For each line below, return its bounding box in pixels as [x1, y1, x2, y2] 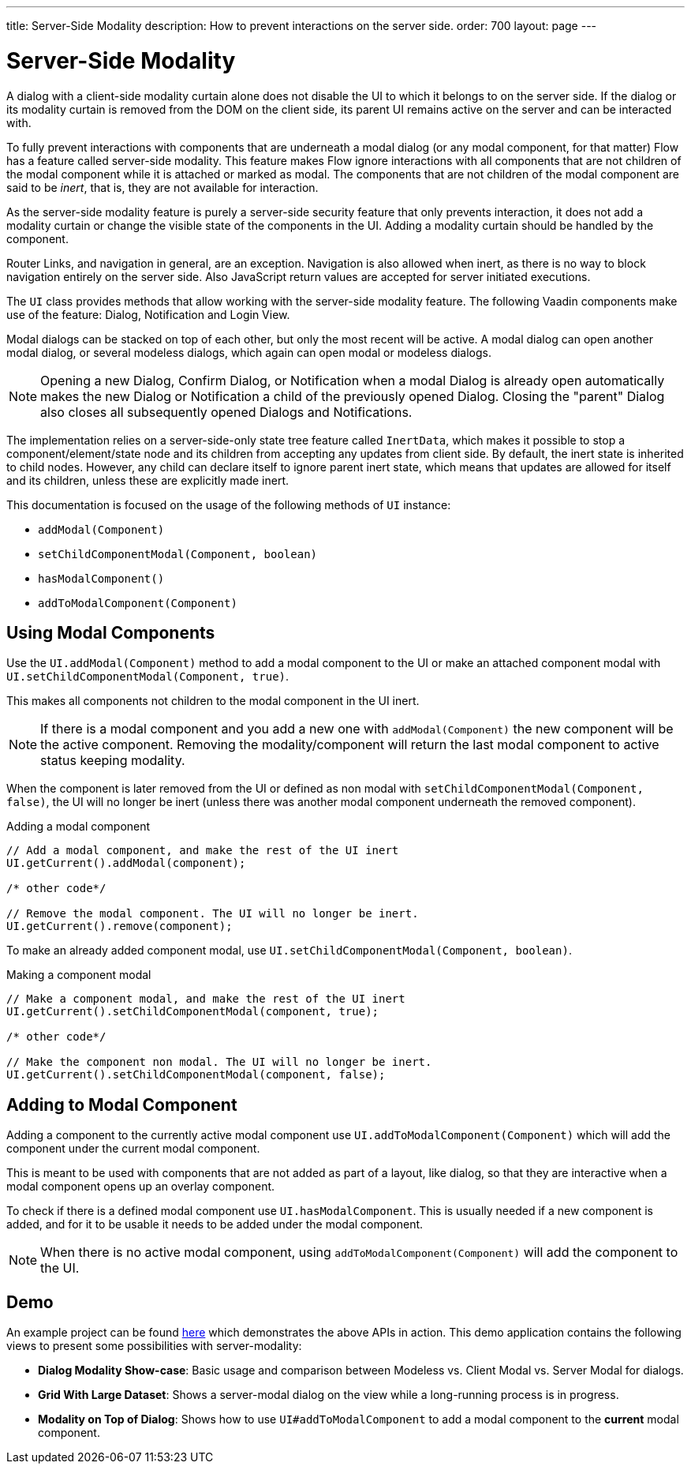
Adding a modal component [6, 819, 151, 834]
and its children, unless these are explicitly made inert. [6, 473, 289, 487]
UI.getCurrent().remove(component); [6, 920, 233, 933]
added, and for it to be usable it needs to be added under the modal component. [6, 1217, 424, 1232]
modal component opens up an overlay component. [6, 1179, 275, 1194]
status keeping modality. [40, 752, 185, 769]
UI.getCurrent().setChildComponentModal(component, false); [6, 1068, 386, 1082]
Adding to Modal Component [6, 1094, 237, 1115]
